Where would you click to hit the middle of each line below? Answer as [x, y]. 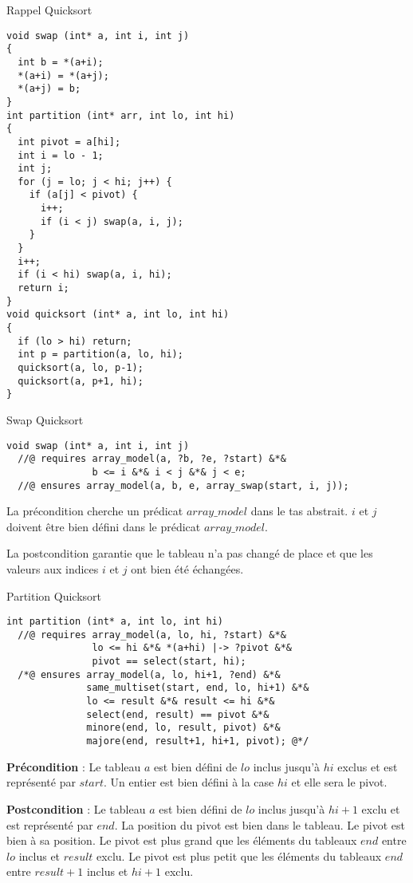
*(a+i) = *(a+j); [63, 75]
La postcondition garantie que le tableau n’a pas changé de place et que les [190, 553]
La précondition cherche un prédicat [95, 511]
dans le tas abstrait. [299, 511]
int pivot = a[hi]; [69, 142]
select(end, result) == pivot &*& [178, 714]
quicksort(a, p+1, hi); [81, 381]
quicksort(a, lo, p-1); [81, 368]
